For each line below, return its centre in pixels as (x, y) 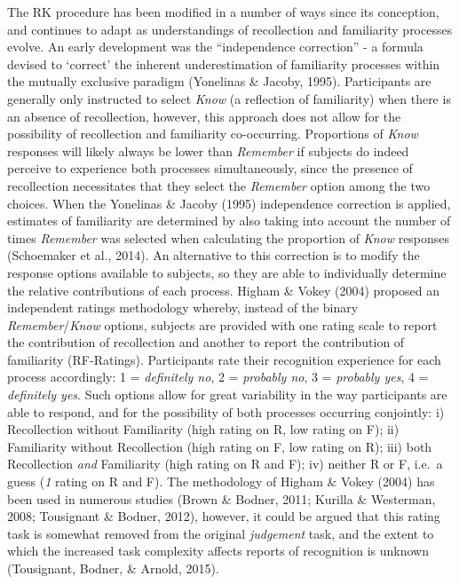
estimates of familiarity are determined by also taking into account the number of (229, 221)
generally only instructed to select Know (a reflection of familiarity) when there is (229, 98)
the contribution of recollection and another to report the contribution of (206, 342)
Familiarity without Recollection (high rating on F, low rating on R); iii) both (220, 446)
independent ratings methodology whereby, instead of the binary (183, 308)
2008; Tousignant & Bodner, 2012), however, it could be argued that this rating (224, 516)
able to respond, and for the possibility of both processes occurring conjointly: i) (226, 411)
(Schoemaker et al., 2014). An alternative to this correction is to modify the (214, 255)
